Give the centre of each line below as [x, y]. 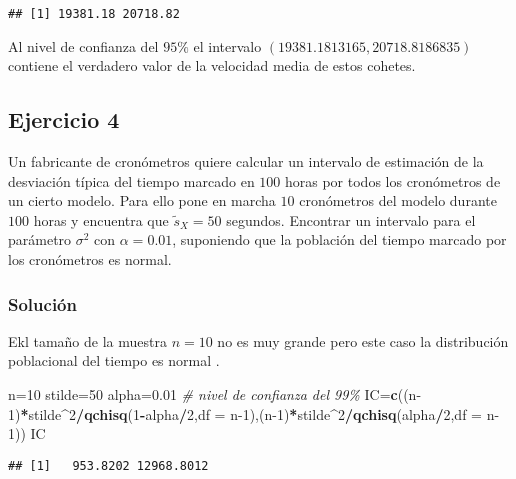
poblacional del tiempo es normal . [114, 360]
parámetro [40, 239]
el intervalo [227, 45]
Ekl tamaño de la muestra [87, 340]
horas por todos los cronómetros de [392, 180]
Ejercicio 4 [64, 119]
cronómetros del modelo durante [398, 200]
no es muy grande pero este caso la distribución [363, 340]
